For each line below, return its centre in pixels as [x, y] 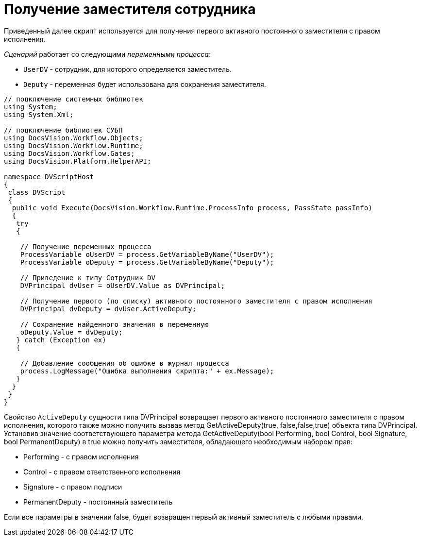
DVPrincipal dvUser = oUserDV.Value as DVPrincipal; [123, 285]
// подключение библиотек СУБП [63, 130]
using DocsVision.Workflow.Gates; [69, 153]
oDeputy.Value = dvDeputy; [71, 332]
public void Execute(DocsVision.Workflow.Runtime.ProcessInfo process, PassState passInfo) [192, 208]
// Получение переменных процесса [86, 246]
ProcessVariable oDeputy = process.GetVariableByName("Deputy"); [147, 262]
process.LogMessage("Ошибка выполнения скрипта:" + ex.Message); [147, 371]
